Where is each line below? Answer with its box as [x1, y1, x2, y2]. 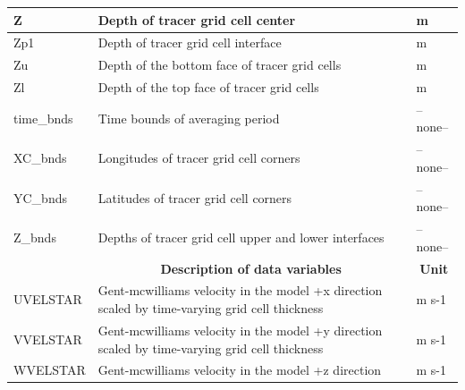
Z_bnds [13, 227, 56, 246]
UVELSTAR [13, 290, 82, 309]
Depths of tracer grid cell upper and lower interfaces [97, 227, 385, 246]
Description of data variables [160, 259, 342, 277]
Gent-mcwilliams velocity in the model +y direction [97, 320, 383, 339]
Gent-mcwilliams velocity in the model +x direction [97, 281, 383, 300]
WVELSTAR [13, 360, 86, 379]
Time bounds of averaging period [97, 108, 280, 127]
